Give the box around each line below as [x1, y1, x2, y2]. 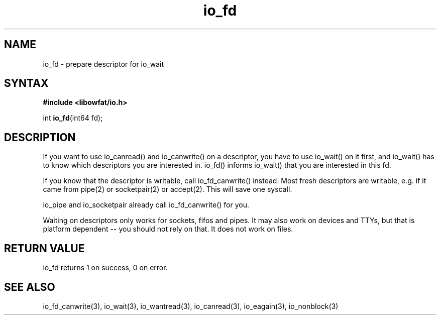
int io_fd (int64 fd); [43, 114, 103, 123]
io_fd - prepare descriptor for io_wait [43, 59, 164, 68]
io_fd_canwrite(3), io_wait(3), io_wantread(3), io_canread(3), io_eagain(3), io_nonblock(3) [43, 301, 339, 310]
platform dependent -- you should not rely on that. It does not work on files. [43, 225, 293, 234]
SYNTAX [4, 77, 49, 90]
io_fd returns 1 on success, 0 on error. [43, 263, 168, 272]
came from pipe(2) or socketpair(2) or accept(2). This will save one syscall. [43, 185, 292, 194]
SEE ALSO [4, 280, 55, 293]
